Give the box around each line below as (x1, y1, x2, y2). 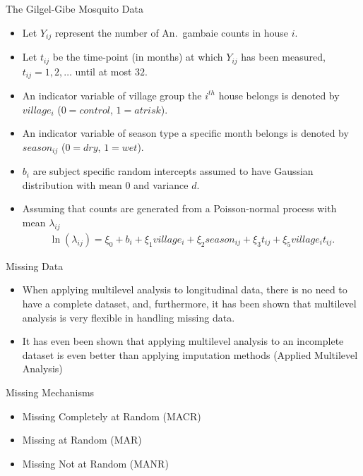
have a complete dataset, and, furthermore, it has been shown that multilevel (22, 295, 357, 310)
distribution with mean (22, 177, 122, 192)
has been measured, (241, 49, 326, 64)
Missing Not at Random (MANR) (22, 456, 169, 470)
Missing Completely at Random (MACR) (22, 408, 201, 423)
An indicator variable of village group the (22, 87, 202, 102)
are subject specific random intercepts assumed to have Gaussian (32, 164, 314, 178)
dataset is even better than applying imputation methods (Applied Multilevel (22, 347, 358, 362)
